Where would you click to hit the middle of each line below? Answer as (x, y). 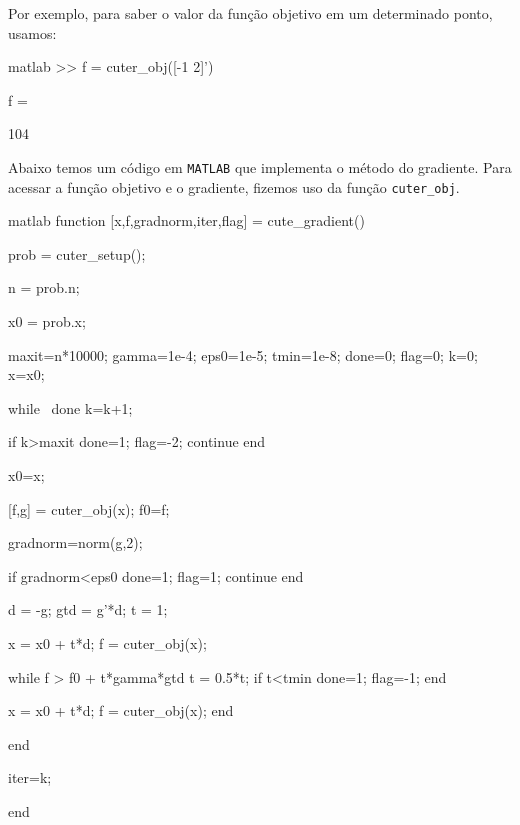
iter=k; (30, 777)
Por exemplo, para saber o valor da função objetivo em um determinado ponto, (250, 13)
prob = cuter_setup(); (77, 253)
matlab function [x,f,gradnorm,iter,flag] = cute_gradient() (186, 220)
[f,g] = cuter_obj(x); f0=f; (89, 508)
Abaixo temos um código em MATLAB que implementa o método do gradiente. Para (260, 166)
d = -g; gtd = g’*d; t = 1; (88, 609)
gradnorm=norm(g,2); (75, 542)
